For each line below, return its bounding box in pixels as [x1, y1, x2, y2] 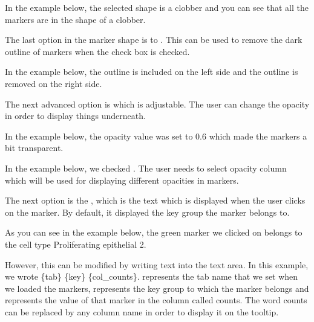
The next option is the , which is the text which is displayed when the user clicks [5, 194, 306, 207]
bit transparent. [5, 141, 64, 154]
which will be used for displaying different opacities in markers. [5, 173, 239, 186]
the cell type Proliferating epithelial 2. [5, 237, 146, 250]
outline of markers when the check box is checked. [5, 45, 190, 57]
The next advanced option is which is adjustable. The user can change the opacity [5, 97, 310, 110]
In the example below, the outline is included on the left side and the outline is [5, 65, 298, 78]
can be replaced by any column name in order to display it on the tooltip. [5, 305, 279, 318]
